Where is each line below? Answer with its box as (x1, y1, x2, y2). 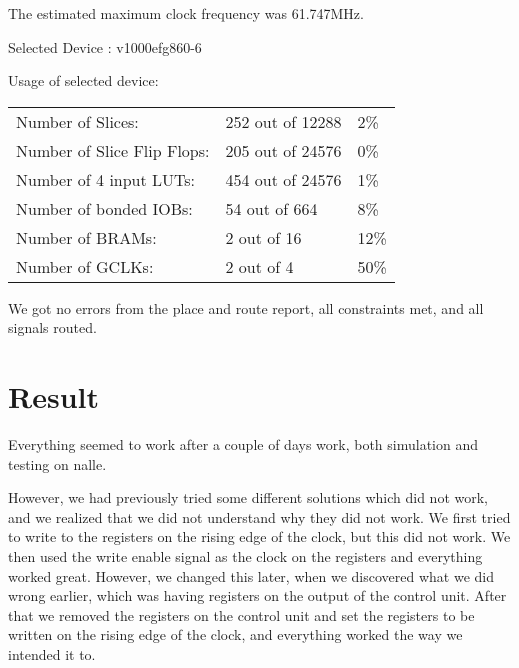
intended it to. (8, 644, 96, 665)
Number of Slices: (16, 109, 139, 133)
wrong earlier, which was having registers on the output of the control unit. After (8, 585, 507, 606)
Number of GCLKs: (16, 254, 154, 278)
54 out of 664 (225, 196, 318, 220)
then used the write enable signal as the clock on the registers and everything (8, 546, 483, 567)
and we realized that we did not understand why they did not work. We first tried (8, 506, 511, 527)
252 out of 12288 (225, 109, 342, 133)
